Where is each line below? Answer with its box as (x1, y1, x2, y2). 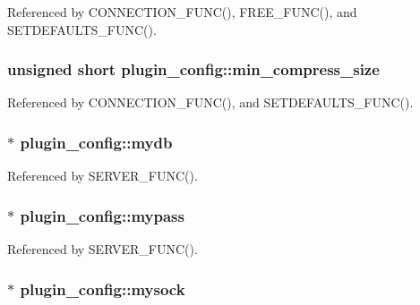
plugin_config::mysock (20, 277, 185, 300)
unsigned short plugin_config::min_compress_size (7, 58, 380, 80)
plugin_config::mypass (20, 204, 184, 226)
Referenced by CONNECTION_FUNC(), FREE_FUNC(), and (7, 3, 357, 21)
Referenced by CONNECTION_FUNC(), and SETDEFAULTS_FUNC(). (7, 93, 414, 112)
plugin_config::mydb (20, 131, 173, 153)
